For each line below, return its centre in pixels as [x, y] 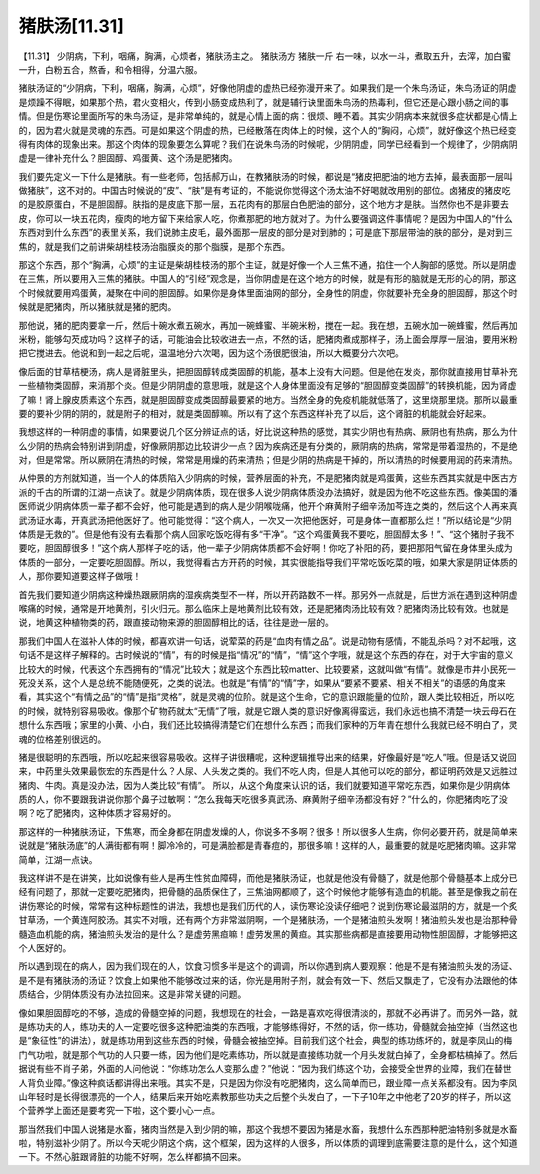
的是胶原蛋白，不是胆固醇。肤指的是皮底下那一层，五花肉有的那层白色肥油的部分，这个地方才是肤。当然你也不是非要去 [263, 204]
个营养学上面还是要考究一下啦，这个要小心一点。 [119, 1111]
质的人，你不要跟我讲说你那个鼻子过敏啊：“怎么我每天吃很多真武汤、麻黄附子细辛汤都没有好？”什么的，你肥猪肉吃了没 [263, 799]
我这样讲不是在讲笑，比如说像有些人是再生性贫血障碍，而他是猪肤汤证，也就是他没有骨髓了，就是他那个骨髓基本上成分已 [268, 878]
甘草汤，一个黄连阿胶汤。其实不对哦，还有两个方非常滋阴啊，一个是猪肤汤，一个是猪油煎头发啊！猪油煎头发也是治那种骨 [268, 920]
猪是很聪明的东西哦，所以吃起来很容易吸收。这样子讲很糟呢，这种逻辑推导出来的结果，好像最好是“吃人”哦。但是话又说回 [267, 757]
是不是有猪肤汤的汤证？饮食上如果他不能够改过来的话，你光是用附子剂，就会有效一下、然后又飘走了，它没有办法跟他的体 [268, 980]
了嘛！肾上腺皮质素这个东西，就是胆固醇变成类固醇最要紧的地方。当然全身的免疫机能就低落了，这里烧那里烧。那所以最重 [268, 399]
